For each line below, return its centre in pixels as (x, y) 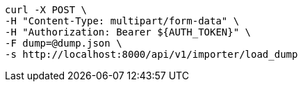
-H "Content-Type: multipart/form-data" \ (122, 21)
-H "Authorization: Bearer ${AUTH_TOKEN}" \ (128, 32)
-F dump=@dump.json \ (64, 43)
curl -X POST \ (46, 10)
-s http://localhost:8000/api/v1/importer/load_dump (151, 54)
